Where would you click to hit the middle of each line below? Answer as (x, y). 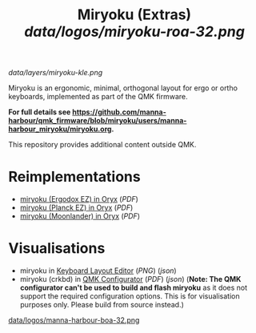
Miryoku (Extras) (134, 15)
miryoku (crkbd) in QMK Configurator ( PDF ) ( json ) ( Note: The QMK (130, 279)
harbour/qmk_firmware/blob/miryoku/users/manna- (98, 121)
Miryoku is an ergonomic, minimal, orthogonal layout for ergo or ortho (123, 88)
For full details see (40, 112)
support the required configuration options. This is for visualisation (130, 296)
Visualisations (57, 249)
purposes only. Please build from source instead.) (102, 305)
